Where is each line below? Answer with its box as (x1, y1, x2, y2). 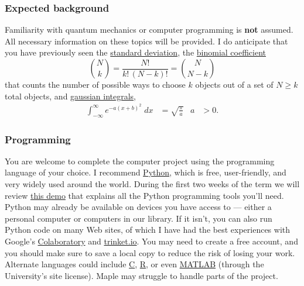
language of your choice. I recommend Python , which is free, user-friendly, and (5, 166, 286, 178)
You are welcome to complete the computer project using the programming (5, 154, 275, 167)
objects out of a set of (195, 78, 274, 90)
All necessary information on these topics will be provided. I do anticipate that (5, 35, 288, 47)
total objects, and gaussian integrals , (5, 89, 136, 102)
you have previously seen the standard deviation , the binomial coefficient (5, 46, 267, 58)
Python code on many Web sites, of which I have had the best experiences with (5, 223, 291, 236)
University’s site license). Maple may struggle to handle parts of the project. (5, 269, 278, 281)
